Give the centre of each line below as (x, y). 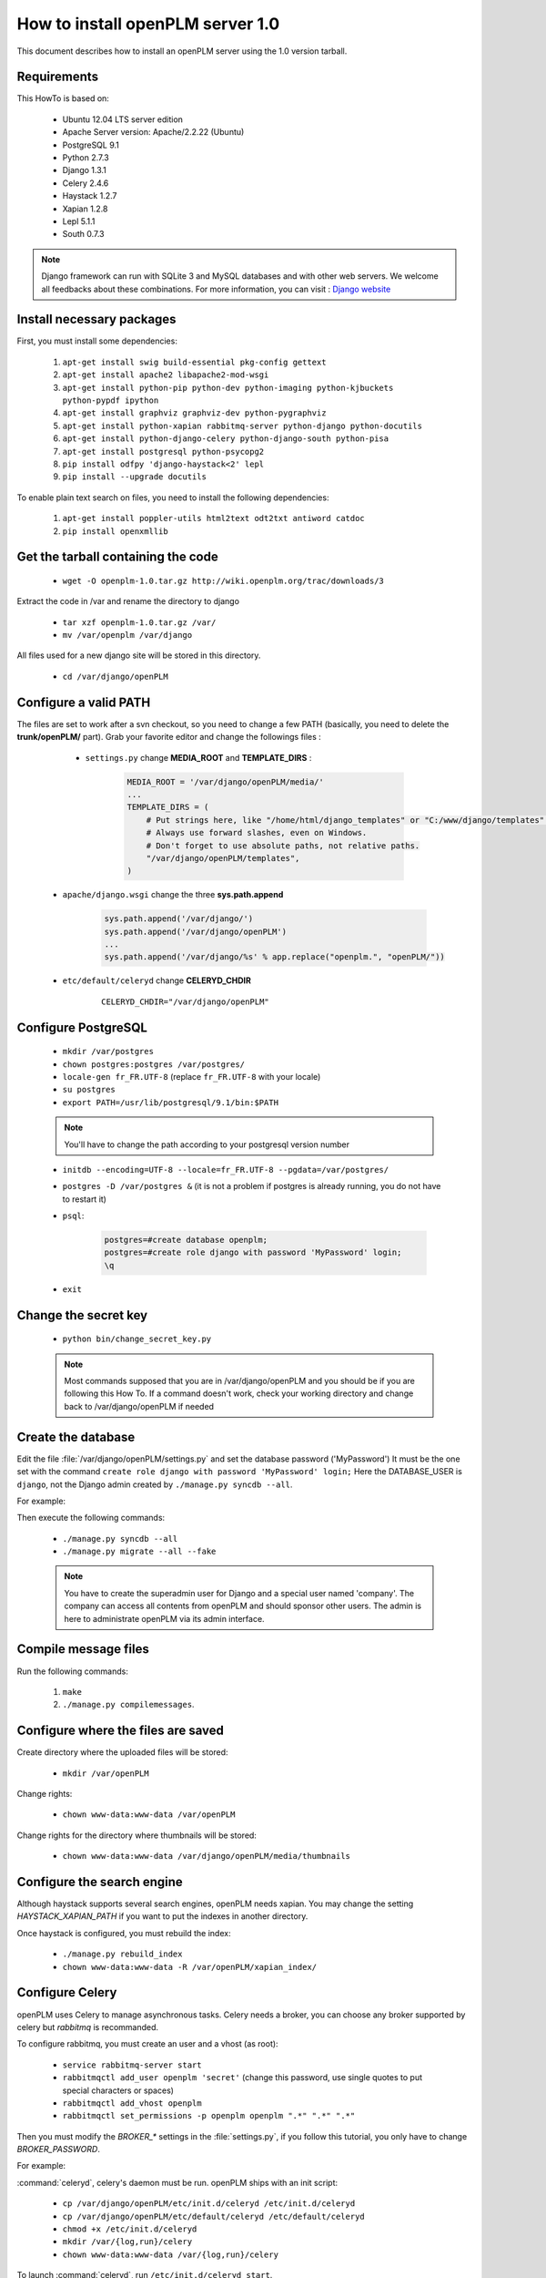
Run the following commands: (73, 1671)
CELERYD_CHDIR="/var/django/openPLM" (186, 1001)
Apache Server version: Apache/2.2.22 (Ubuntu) (153, 132)
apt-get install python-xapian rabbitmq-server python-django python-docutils (243, 426)
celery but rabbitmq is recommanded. (88, 2027)
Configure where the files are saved (121, 1731)
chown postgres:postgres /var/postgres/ (154, 1064)
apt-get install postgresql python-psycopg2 (163, 451)
